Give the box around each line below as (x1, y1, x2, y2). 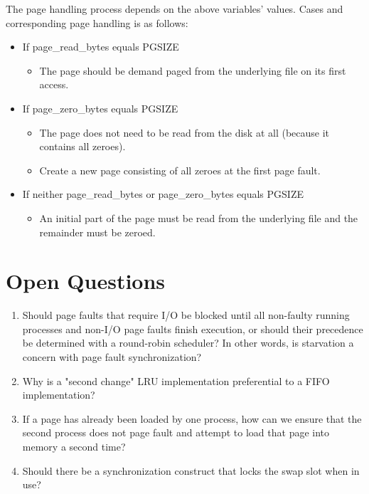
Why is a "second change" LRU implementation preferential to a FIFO (22, 373, 330, 388)
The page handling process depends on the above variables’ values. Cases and (6, 1, 343, 16)
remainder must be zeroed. (39, 224, 156, 239)
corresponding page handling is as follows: (6, 15, 188, 30)
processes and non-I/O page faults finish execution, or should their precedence (22, 321, 363, 336)
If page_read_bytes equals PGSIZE (22, 39, 179, 54)
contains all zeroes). (39, 139, 126, 154)
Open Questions (6, 266, 166, 295)
